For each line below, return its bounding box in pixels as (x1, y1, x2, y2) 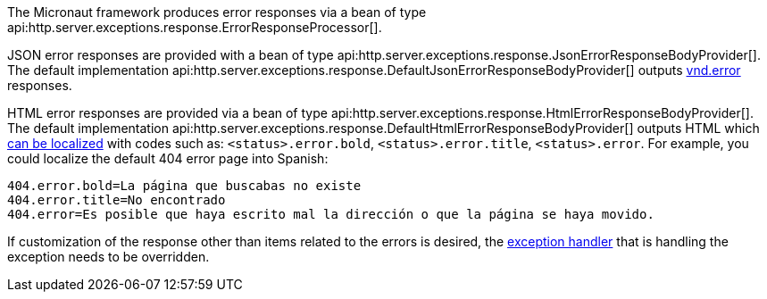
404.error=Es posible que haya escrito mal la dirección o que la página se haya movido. (7, 207, 654, 221)
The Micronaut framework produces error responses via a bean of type (7, 4, 427, 20)
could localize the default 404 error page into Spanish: (7, 151, 329, 166)
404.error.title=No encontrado (7, 193, 226, 207)
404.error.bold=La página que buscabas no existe (7, 179, 362, 193)
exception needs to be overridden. (7, 249, 210, 264)
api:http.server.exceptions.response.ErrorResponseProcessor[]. (7, 20, 382, 35)
